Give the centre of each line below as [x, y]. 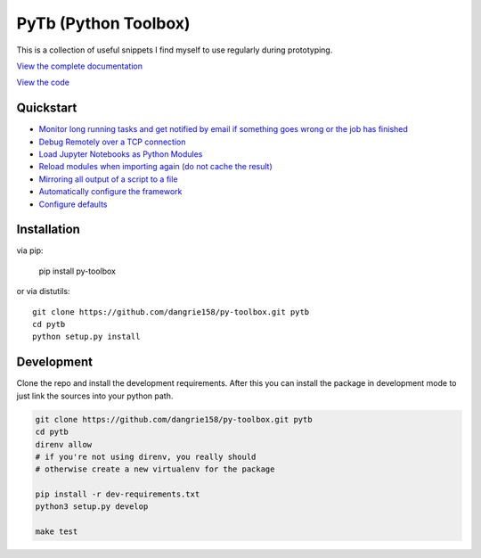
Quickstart [47, 108]
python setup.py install [86, 337]
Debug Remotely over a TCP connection [112, 142]
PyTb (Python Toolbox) [103, 23]
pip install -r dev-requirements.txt [118, 494]
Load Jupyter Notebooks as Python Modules [121, 154]
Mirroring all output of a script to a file [108, 179]
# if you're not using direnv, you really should [146, 456]
